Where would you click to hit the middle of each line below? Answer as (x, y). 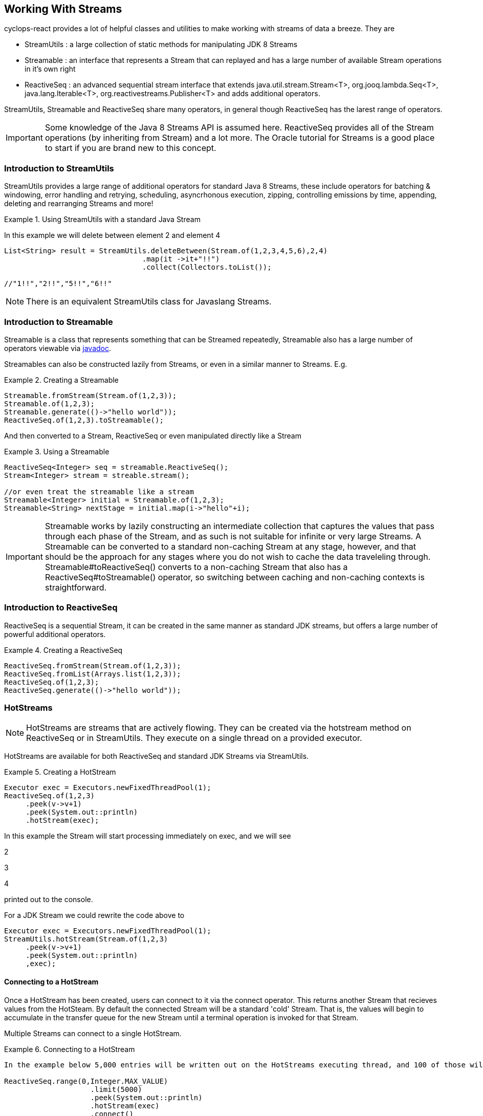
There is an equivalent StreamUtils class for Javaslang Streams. (149, 302)
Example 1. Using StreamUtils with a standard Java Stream (102, 220)
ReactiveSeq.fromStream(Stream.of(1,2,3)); (93, 665)
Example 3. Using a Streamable (57, 451)
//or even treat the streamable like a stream (99, 491)
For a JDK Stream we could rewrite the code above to (94, 915)
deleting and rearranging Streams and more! (79, 204)
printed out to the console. (49, 900)
